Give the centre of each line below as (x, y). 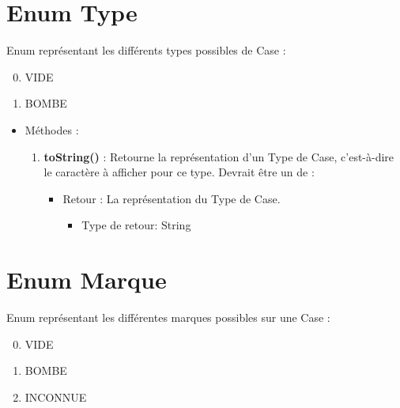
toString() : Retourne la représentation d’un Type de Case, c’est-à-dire (219, 156)
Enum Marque (87, 280)
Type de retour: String (136, 225)
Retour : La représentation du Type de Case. (172, 198)
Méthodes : (52, 129)
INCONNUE (56, 397)
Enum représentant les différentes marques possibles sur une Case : (168, 317)
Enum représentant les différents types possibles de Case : (146, 50)
